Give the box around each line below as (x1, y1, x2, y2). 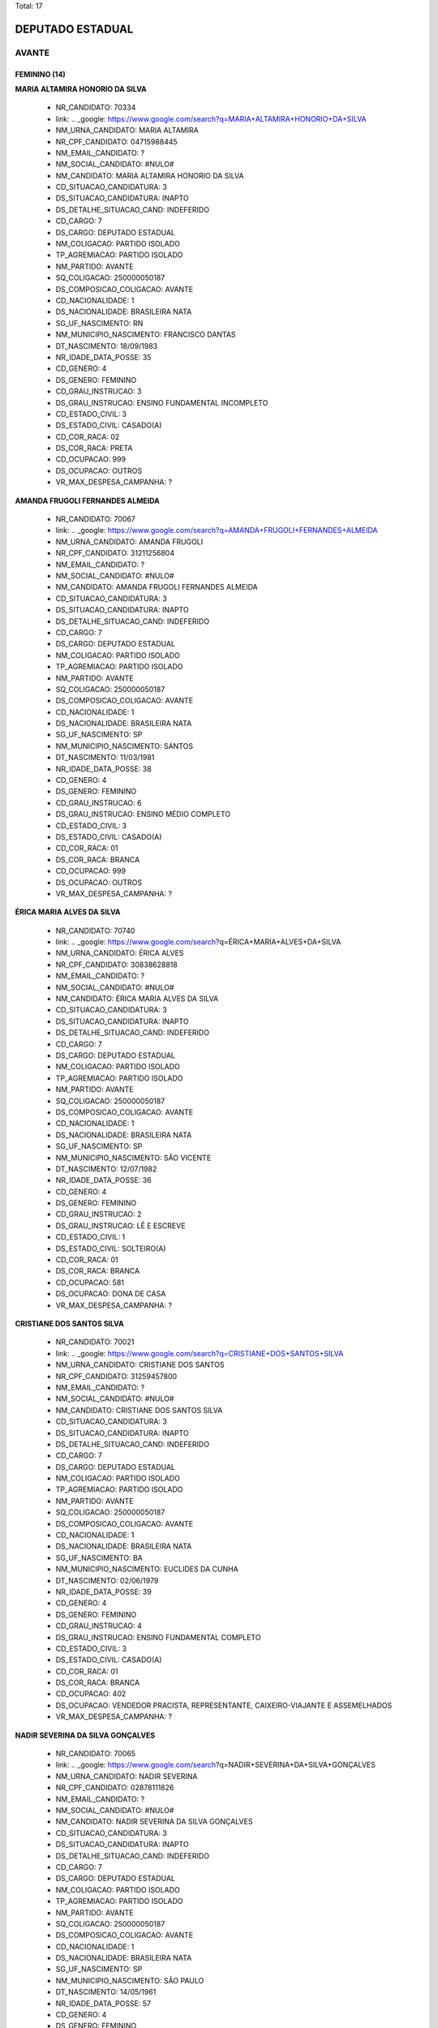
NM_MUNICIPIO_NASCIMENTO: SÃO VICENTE (55, 1153, 212, 1162)
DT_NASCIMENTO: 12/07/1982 (55, 1164, 157, 1174)
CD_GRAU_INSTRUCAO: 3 (55, 386, 142, 397)
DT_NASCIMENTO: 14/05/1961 (55, 1987, 157, 1997)
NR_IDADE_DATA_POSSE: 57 (55, 1998, 152, 2008)
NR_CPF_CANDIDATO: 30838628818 (55, 960, 178, 969)
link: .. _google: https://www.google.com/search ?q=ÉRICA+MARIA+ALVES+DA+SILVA (55, 937, 341, 947)
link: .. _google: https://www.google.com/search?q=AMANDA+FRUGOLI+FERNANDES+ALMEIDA (55, 526, 378, 535)
